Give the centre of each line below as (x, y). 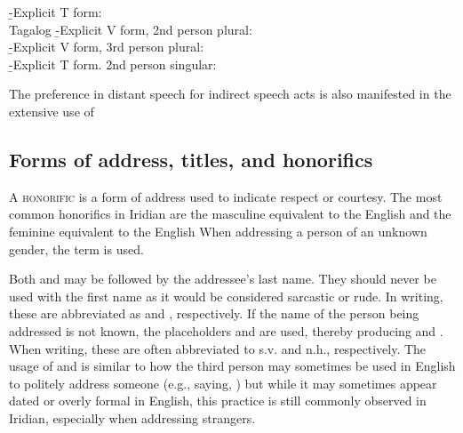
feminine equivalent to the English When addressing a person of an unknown (218, 231)
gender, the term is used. (76, 249)
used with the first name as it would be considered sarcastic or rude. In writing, (226, 296)
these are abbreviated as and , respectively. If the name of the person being (214, 313)
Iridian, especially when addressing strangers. (132, 417)
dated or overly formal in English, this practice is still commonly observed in (218, 401)
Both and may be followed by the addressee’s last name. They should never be (223, 279)
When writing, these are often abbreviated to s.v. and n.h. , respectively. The (218, 348)
